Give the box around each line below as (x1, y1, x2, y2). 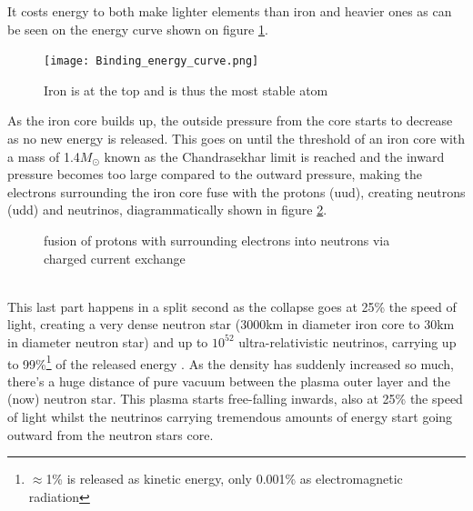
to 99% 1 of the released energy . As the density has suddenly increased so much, (7, 351, 455, 373)
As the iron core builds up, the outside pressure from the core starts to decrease (7, 111, 453, 130)
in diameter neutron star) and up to (7, 332, 208, 351)
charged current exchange (44, 248, 186, 267)
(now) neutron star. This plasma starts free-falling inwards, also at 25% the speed (7, 389, 463, 408)
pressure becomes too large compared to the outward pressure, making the (7, 165, 423, 184)
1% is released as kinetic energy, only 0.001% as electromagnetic (45, 469, 403, 488)
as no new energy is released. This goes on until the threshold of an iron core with (7, 129, 466, 148)
